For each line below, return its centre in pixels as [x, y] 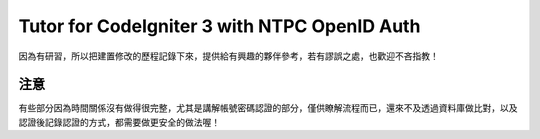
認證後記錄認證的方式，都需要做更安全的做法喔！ [119, 122]
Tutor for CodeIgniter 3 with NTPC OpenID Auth [219, 26]
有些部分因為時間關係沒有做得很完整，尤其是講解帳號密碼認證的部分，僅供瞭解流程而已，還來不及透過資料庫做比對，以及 [268, 108]
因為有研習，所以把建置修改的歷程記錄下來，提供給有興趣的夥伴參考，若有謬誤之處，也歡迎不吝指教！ [228, 56]
